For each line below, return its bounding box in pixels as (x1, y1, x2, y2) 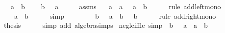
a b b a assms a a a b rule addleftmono (10, 1, 221, 11)
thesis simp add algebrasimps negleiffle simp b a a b (3, 20, 208, 30)
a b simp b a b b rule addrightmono (14, 11, 216, 21)
